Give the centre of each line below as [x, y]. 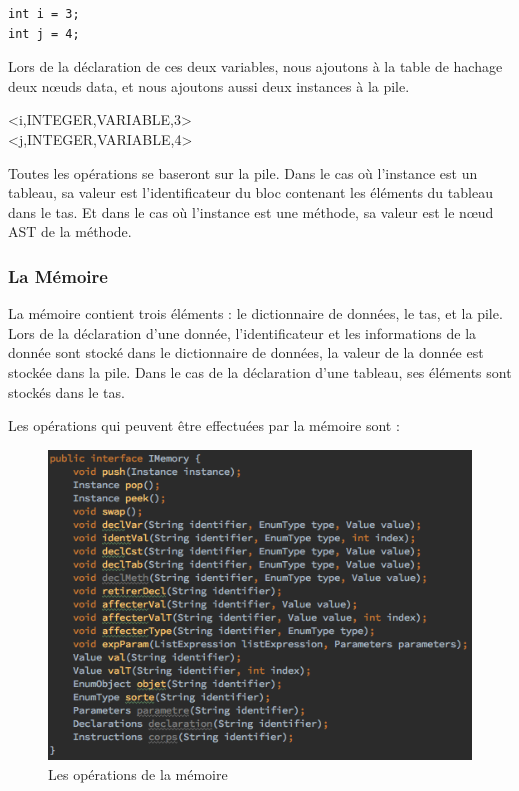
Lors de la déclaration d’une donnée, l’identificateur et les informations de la [242, 332]
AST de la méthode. [70, 231]
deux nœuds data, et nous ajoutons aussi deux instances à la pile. [209, 85]
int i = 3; [44, 14]
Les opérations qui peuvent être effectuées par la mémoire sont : [204, 425]
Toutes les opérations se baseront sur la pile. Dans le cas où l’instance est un [243, 172]
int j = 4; [44, 33]
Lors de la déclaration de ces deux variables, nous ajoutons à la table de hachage [255, 66]
